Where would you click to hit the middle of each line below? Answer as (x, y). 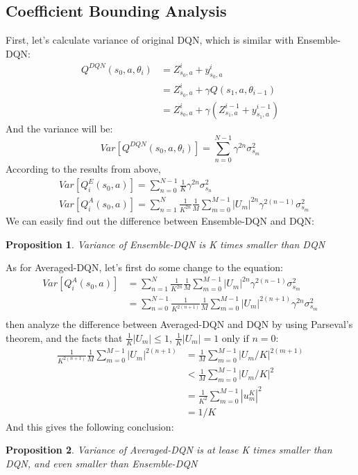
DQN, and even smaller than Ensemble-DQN (102, 463)
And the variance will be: (59, 128)
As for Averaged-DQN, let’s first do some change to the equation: (144, 267)
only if (235, 339)
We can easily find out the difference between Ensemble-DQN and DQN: (160, 220)
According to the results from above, (83, 169)
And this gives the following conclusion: (90, 426)
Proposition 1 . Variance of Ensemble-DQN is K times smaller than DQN (165, 244)
